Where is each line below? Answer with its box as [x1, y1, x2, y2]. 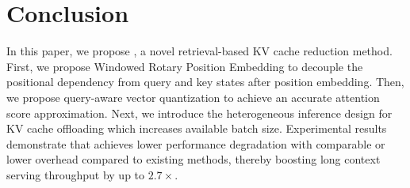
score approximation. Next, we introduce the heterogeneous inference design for [6, 104, 393, 121]
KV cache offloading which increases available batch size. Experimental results [6, 120, 387, 137]
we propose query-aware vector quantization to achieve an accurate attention [6, 88, 380, 105]
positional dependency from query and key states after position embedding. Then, [6, 73, 404, 90]
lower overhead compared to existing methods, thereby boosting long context [6, 151, 381, 167]
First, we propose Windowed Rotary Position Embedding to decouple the [6, 58, 363, 74]
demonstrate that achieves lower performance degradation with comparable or [6, 135, 385, 152]
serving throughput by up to [6, 166, 145, 182]
